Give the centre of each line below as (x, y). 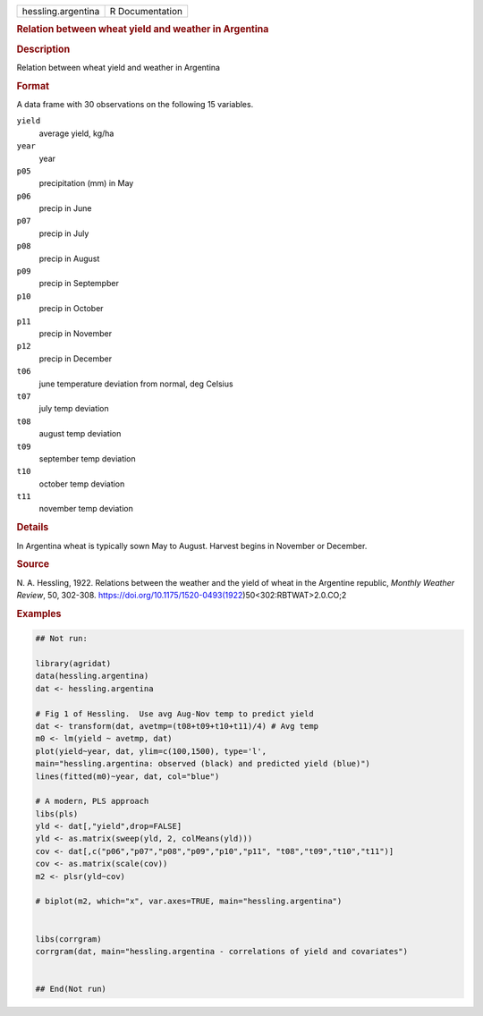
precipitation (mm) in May (86, 183)
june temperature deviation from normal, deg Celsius (136, 384)
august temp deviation (80, 434)
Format (33, 86)
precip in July (64, 233)
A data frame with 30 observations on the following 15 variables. (135, 104)
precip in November (75, 334)
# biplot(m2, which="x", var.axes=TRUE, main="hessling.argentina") (189, 902)
